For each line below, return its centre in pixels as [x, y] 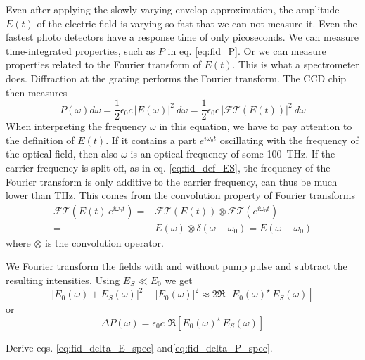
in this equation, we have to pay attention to [256, 126]
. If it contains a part [151, 140]
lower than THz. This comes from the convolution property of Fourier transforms [181, 195]
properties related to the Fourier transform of [103, 64]
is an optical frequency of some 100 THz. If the [233, 154]
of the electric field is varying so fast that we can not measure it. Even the [197, 23]
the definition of [40, 140]
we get [179, 280]
